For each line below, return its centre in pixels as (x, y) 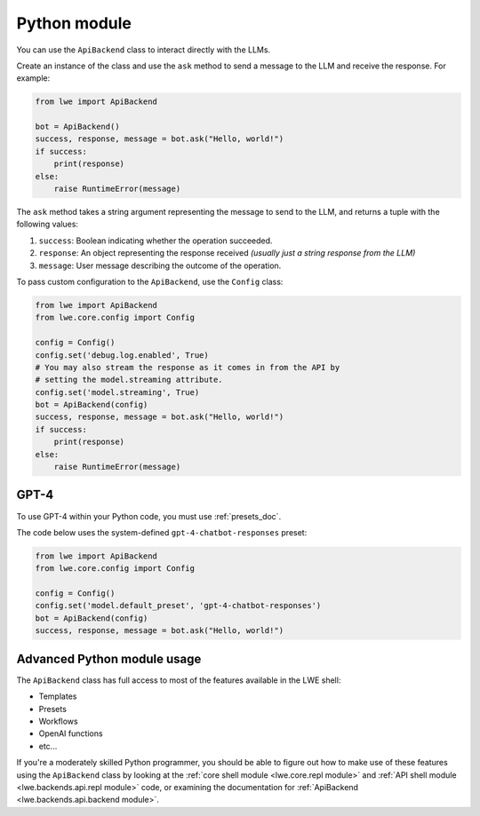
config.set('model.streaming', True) (117, 392)
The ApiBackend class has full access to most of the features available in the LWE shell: (179, 680)
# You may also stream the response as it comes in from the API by (188, 367)
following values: (48, 224)
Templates (58, 696)
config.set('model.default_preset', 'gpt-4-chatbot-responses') (178, 606)
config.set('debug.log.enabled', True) (122, 355)
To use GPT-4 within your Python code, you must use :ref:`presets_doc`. (149, 516)
